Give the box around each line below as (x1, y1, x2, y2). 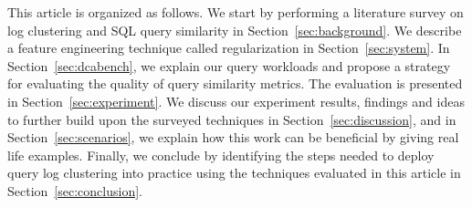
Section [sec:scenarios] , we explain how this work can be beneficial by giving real (7, 128, 459, 147)
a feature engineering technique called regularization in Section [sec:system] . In (7, 38, 450, 57)
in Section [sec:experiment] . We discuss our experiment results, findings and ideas (7, 91, 465, 110)
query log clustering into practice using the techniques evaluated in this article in (7, 163, 461, 182)
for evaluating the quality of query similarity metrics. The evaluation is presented (7, 74, 463, 93)
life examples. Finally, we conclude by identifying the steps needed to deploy (7, 145, 435, 164)
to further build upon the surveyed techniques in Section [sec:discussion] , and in (7, 109, 456, 129)
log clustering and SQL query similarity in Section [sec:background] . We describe (7, 20, 462, 39)
